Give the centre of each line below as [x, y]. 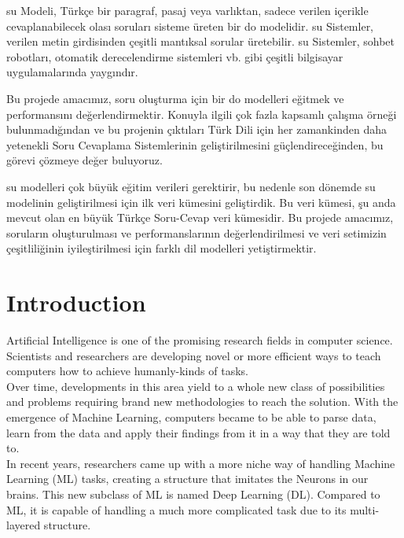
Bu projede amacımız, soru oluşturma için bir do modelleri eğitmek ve [175, 98]
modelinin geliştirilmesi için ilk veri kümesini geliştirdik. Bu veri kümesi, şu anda [201, 202]
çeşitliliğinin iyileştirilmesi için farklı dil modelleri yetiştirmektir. [162, 248]
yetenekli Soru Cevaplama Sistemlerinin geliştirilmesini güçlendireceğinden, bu [195, 144]
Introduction [76, 302]
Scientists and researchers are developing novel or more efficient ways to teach [194, 355]
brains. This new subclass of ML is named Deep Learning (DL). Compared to [193, 494]
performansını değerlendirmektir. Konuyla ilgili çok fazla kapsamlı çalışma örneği [202, 114]
